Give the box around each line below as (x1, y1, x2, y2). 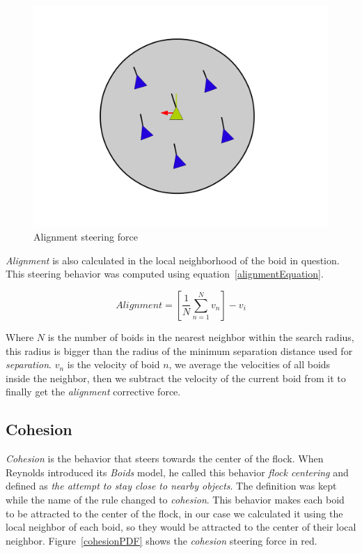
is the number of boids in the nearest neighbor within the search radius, (47, 329, 354, 344)
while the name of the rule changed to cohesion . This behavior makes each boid (6, 492, 345, 506)
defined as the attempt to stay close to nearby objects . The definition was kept (6, 478, 337, 493)
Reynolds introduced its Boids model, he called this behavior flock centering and (6, 464, 349, 479)
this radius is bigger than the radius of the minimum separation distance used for (6, 343, 353, 358)
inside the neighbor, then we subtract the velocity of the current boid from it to (6, 370, 346, 385)
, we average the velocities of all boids (168, 357, 331, 372)
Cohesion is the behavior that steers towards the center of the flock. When (6, 451, 324, 466)
